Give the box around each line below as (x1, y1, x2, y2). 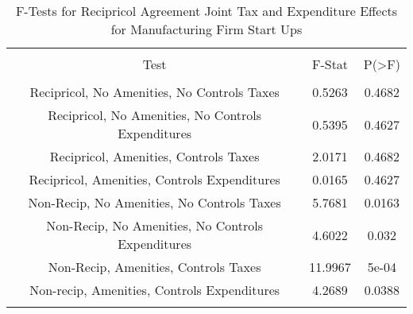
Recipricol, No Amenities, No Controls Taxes (29, 83, 280, 101)
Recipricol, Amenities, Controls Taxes (49, 147, 260, 165)
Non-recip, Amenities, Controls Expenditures (29, 281, 280, 299)
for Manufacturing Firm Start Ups (110, 20, 303, 38)
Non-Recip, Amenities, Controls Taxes (48, 258, 261, 276)
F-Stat (311, 55, 349, 73)
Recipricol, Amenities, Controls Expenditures (29, 170, 280, 188)
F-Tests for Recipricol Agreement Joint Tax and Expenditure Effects (15, 2, 398, 20)
